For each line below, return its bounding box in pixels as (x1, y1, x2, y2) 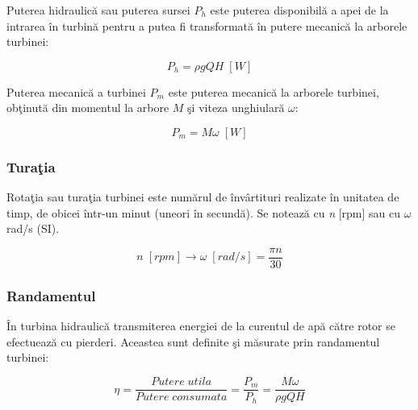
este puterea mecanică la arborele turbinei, (168, 83, 379, 100)
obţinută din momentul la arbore (6, 99, 169, 116)
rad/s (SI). (6, 220, 60, 237)
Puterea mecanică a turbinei (6, 83, 146, 100)
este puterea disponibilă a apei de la (210, 2, 389, 18)
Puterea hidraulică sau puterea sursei (6, 2, 190, 18)
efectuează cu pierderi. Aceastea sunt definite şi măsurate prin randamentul (6, 333, 380, 350)
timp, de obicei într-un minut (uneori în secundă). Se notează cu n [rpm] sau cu (6, 204, 401, 221)
